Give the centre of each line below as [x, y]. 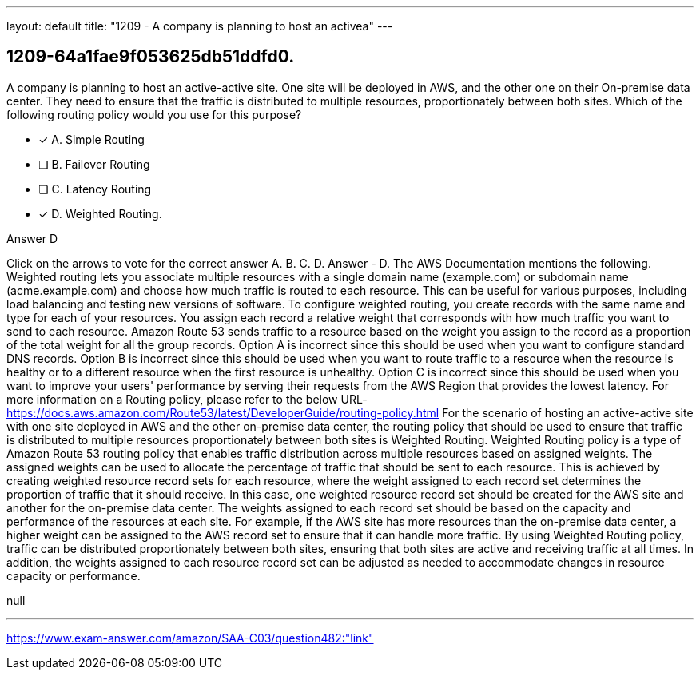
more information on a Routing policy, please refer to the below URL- [187, 399]
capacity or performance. [74, 575]
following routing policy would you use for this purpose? [154, 114]
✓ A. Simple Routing [91, 139]
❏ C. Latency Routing [95, 189]
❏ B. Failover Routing [94, 164]
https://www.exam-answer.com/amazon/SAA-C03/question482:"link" [190, 638]
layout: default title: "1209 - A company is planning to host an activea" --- [200, 26]
